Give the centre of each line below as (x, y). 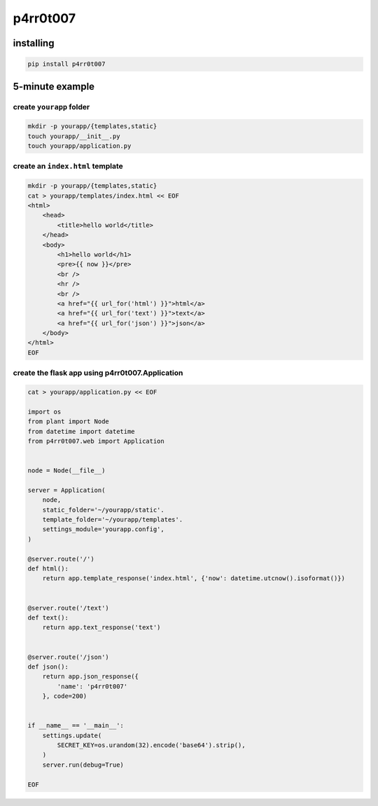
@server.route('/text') (69, 608)
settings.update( (72, 735)
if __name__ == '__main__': (76, 726)
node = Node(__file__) (66, 471)
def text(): (48, 618)
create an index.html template (68, 166)
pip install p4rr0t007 (66, 64)
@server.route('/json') (69, 657)
